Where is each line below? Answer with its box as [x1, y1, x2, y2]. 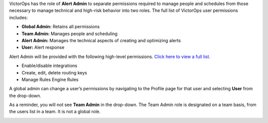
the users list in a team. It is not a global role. [9, 109, 101, 115]
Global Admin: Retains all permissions [21, 24, 100, 30]
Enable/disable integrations [21, 62, 78, 69]
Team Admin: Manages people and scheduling [21, 30, 118, 37]
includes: [9, 14, 28, 20]
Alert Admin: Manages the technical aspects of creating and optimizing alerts [21, 37, 181, 43]
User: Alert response [21, 45, 65, 51]
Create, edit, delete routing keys [21, 69, 87, 75]
